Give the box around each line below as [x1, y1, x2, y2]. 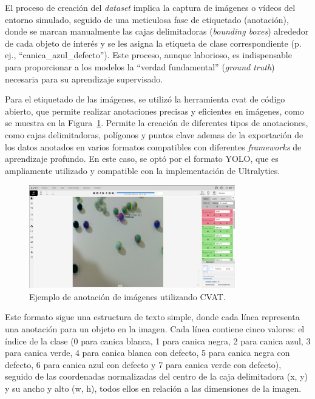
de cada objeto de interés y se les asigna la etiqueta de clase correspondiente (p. [5, 36, 302, 49]
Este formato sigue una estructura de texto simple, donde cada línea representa [5, 310, 300, 323]
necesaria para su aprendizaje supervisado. [5, 72, 163, 85]
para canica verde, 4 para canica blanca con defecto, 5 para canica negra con [5, 346, 290, 359]
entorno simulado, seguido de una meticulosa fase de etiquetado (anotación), [5, 13, 289, 25]
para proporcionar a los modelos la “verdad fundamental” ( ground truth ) [5, 60, 275, 73]
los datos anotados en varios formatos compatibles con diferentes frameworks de [5, 140, 302, 153]
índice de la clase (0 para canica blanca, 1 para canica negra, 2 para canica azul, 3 [5, 334, 311, 347]
